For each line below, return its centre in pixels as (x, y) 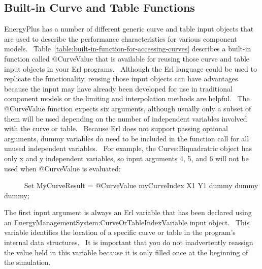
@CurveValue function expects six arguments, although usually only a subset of (128, 108)
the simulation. (27, 262)
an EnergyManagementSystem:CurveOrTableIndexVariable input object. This (127, 222)
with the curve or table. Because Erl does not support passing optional (116, 128)
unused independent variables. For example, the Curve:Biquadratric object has (128, 148)
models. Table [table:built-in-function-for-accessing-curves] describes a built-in (128, 49)
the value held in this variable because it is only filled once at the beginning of (126, 252)
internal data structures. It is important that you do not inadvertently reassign (129, 242)
